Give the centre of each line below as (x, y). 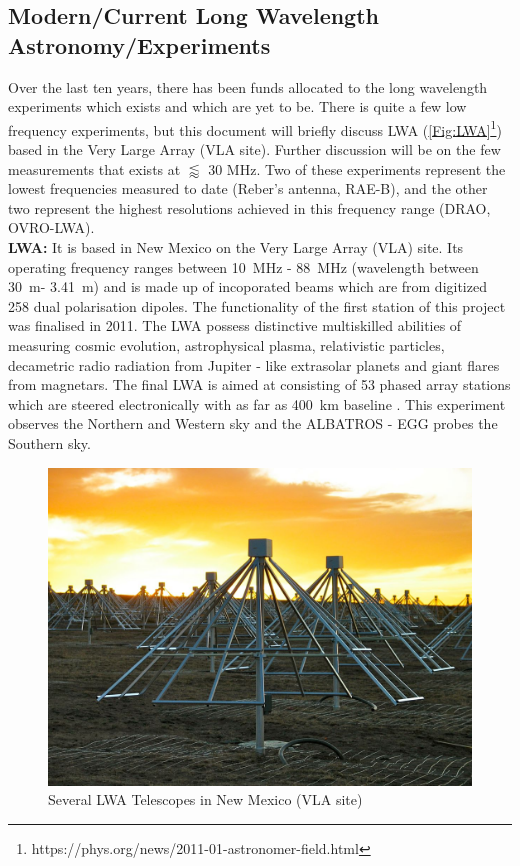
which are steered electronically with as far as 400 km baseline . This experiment (257, 403)
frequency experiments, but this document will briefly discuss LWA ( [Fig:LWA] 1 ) (255, 128)
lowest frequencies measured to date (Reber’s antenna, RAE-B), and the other (248, 188)
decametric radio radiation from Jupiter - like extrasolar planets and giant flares (254, 364)
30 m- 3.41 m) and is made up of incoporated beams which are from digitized (247, 286)
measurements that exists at (94, 168)
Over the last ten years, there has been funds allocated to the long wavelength (248, 86)
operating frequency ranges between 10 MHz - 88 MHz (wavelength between (243, 266)
